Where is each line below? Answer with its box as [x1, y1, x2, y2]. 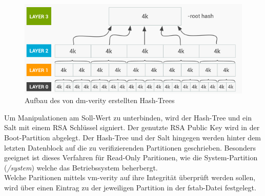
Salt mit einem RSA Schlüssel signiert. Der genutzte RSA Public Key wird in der [4, 122, 260, 133]
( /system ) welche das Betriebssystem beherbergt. [4, 162, 158, 173]
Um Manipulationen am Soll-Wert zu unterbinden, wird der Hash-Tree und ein [4, 112, 252, 122]
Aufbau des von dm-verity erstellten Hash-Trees [25, 95, 175, 106]
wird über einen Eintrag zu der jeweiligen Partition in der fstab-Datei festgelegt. [4, 182, 256, 192]
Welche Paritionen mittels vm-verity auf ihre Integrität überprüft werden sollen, [4, 172, 256, 183]
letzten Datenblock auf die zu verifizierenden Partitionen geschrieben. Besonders [4, 142, 256, 153]
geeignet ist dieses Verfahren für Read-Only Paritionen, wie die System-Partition [4, 152, 258, 163]
